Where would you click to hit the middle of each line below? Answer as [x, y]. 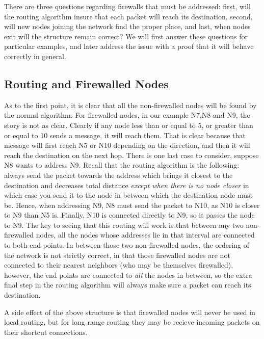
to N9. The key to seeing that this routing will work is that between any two [124, 225]
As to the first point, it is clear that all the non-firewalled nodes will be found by [130, 105]
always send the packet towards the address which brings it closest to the [118, 175]
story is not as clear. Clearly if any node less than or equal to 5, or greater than [129, 125]
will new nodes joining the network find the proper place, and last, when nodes [127, 26]
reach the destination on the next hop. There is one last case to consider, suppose [131, 155]
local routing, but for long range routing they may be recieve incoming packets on [132, 322]
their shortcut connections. [46, 332]
